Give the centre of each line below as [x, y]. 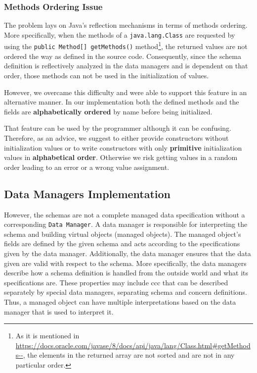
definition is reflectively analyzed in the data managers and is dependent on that [126, 66]
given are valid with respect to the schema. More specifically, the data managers [125, 263]
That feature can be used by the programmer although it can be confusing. [118, 128]
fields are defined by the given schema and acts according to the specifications [122, 243]
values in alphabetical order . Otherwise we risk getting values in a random [121, 157]
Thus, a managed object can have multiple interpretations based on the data [120, 301]
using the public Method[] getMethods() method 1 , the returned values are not [126, 46]
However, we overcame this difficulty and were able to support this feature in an [126, 92]
